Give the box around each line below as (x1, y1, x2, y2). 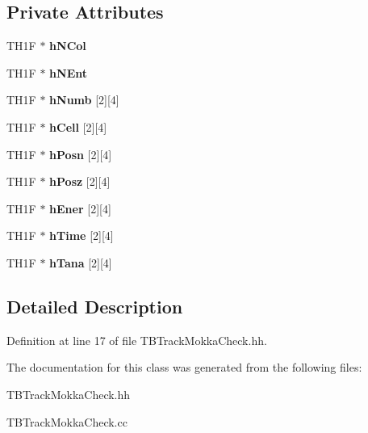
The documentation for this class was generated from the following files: (6, 359, 362, 376)
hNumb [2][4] (49, 91, 119, 108)
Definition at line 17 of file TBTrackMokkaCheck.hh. (6, 331, 267, 348)
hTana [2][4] (49, 254, 112, 271)
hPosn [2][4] (49, 145, 112, 162)
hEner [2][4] (49, 200, 111, 216)
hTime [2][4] (49, 227, 114, 244)
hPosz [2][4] (49, 173, 111, 190)
